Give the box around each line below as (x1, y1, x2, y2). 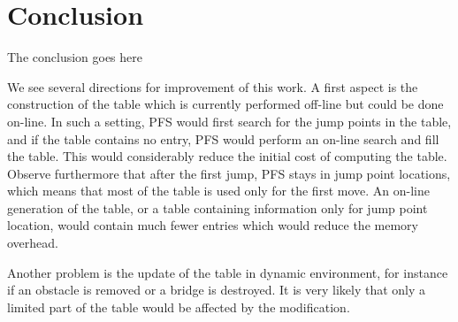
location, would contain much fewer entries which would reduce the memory (7, 216, 418, 234)
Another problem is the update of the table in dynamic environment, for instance (7, 263, 448, 281)
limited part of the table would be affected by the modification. (7, 297, 350, 316)
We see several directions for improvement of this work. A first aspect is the (7, 77, 418, 96)
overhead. (7, 234, 58, 252)
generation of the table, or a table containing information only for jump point (7, 198, 428, 217)
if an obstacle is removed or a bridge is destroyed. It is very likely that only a (7, 280, 426, 299)
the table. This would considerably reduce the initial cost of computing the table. (7, 147, 447, 165)
